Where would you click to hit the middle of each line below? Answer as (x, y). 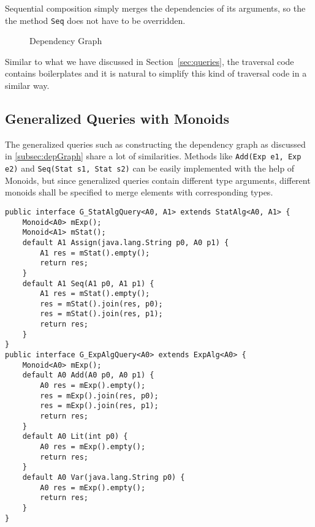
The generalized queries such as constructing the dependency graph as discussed (155, 144)
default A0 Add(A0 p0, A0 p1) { (88, 375)
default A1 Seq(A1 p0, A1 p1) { (88, 283)
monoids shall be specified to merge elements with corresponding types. (139, 192)
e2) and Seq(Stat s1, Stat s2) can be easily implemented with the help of (150, 168)
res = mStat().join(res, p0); (101, 304)
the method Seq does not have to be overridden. (95, 20)
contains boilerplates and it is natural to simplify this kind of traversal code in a (156, 73)
